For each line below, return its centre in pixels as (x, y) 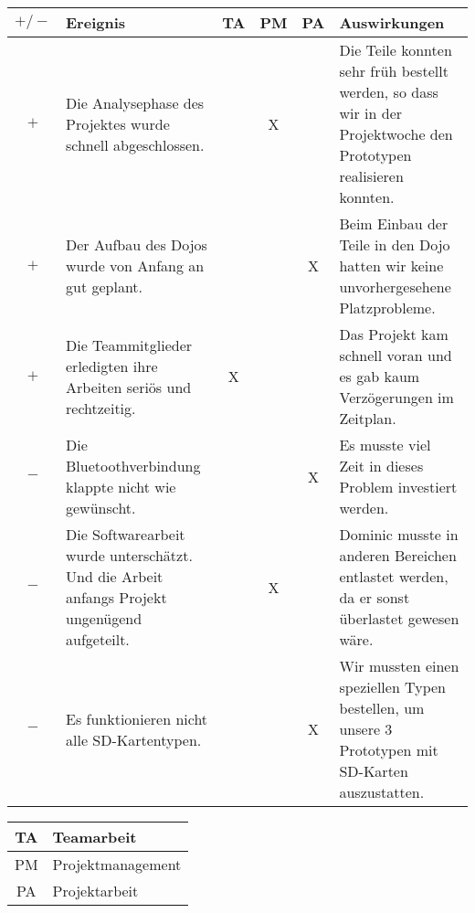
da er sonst (375, 597)
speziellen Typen (392, 687)
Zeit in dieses (381, 466)
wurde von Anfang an (135, 265)
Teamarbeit (95, 837)
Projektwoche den (396, 134)
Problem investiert (398, 487)
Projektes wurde (118, 123)
